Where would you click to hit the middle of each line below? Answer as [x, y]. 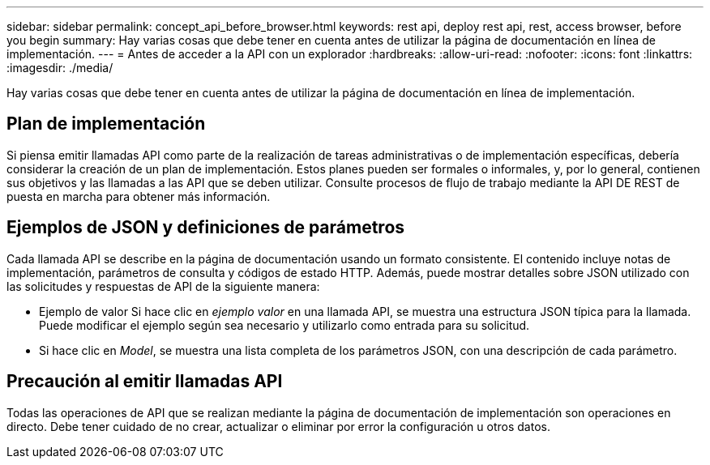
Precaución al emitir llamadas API [145, 382]
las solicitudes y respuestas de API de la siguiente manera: [163, 286]
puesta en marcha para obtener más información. [139, 196]
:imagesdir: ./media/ [60, 68]
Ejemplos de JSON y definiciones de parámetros [206, 228]
